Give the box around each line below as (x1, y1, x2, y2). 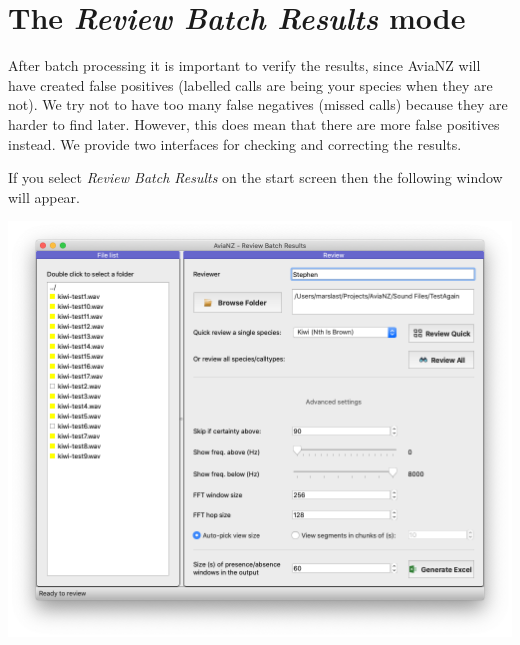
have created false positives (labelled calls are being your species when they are (8, 74, 493, 95)
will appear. (8, 186, 81, 207)
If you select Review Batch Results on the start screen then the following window (8, 167, 503, 188)
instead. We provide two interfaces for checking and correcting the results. (8, 133, 462, 154)
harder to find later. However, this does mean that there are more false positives (8, 113, 500, 134)
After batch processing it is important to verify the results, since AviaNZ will (8, 55, 481, 76)
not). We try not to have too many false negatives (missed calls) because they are (8, 94, 508, 115)
